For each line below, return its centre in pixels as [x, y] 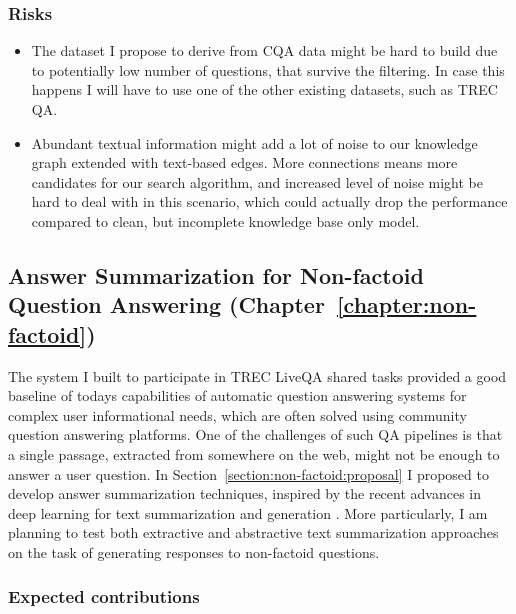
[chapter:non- [406, 304]
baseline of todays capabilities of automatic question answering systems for [237, 395]
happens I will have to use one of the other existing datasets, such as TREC [264, 89]
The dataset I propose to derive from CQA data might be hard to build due [264, 50]
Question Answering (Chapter [166, 304]
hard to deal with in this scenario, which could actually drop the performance [269, 201]
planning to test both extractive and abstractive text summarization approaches [253, 532]
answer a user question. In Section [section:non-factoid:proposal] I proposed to [248, 473]
